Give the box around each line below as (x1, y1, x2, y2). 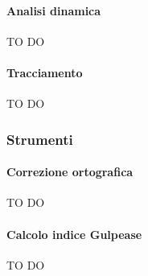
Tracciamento (6, 64, 83, 80)
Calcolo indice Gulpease (6, 225, 142, 242)
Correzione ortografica (6, 163, 134, 180)
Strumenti (6, 129, 73, 149)
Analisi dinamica (6, 2, 101, 19)
